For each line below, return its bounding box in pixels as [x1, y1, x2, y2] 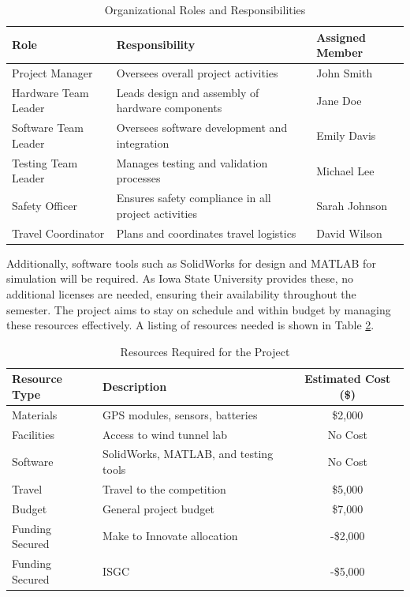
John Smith [316, 65, 373, 81]
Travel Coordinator [12, 224, 105, 241]
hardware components [116, 99, 222, 116]
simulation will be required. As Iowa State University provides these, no [6, 270, 353, 287]
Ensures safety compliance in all [116, 190, 271, 206]
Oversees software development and [116, 119, 288, 136]
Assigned [316, 28, 366, 45]
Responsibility [116, 36, 196, 53]
